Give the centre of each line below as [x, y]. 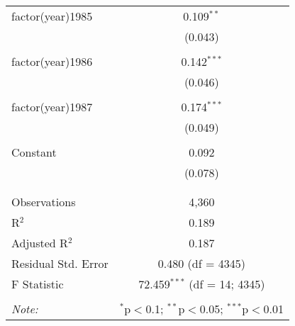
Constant [34, 152]
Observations [44, 202]
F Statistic [38, 284]
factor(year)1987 [52, 107]
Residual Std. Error [60, 263]
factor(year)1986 [52, 61]
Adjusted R [40, 243]
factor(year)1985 [52, 16]
